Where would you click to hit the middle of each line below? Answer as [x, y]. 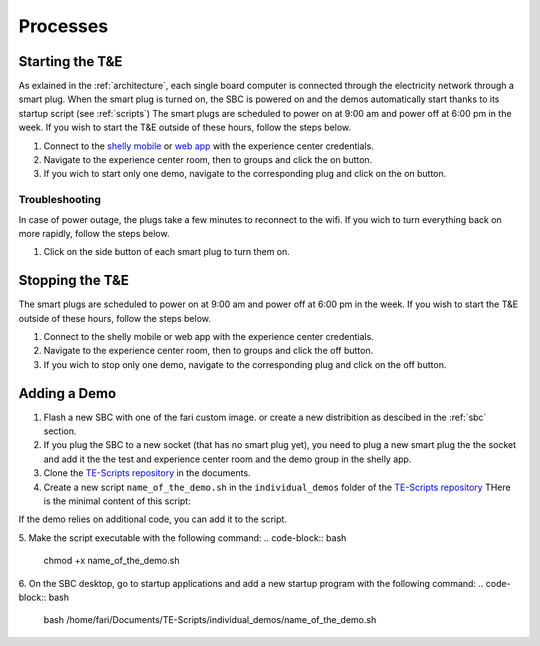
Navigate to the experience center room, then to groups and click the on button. [208, 160]
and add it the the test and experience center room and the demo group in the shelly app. [227, 459]
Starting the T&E [70, 61]
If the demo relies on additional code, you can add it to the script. [152, 519]
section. [60, 431]
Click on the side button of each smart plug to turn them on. [166, 252]
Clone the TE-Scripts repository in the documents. [147, 473]
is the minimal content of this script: [117, 501]
